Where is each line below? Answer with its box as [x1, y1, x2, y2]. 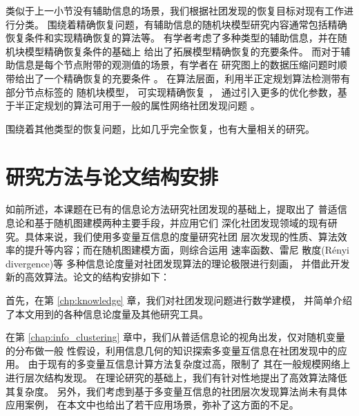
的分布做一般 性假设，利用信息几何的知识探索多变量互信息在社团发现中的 [6, 343, 338, 357]
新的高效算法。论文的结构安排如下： [6, 270, 170, 284]
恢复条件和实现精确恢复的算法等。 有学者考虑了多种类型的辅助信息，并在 [6, 30, 338, 45]
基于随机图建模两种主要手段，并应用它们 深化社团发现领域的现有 [34, 216, 328, 230]
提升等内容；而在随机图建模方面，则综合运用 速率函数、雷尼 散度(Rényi [24, 243, 349, 257]
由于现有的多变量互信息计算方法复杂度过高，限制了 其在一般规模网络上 [28, 357, 351, 371]
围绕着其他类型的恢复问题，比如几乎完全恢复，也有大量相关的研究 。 [6, 121, 315, 135]
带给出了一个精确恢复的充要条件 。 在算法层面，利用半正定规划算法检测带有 [6, 70, 351, 85]
